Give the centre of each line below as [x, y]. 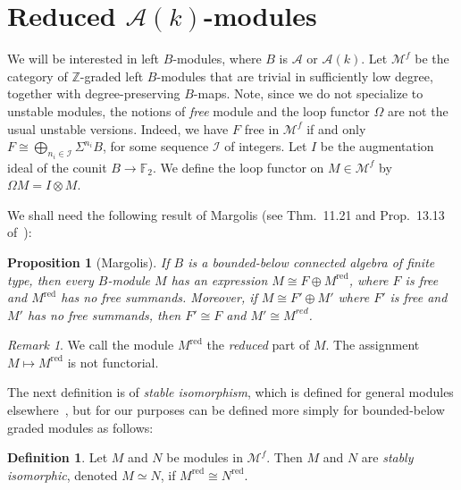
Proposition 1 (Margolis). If [88, 262]
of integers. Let [266, 146]
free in [262, 128]
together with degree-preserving [94, 93]
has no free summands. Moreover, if [159, 297]
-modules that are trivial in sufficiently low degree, [295, 76]
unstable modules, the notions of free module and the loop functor [189, 110]
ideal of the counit [57, 167]
